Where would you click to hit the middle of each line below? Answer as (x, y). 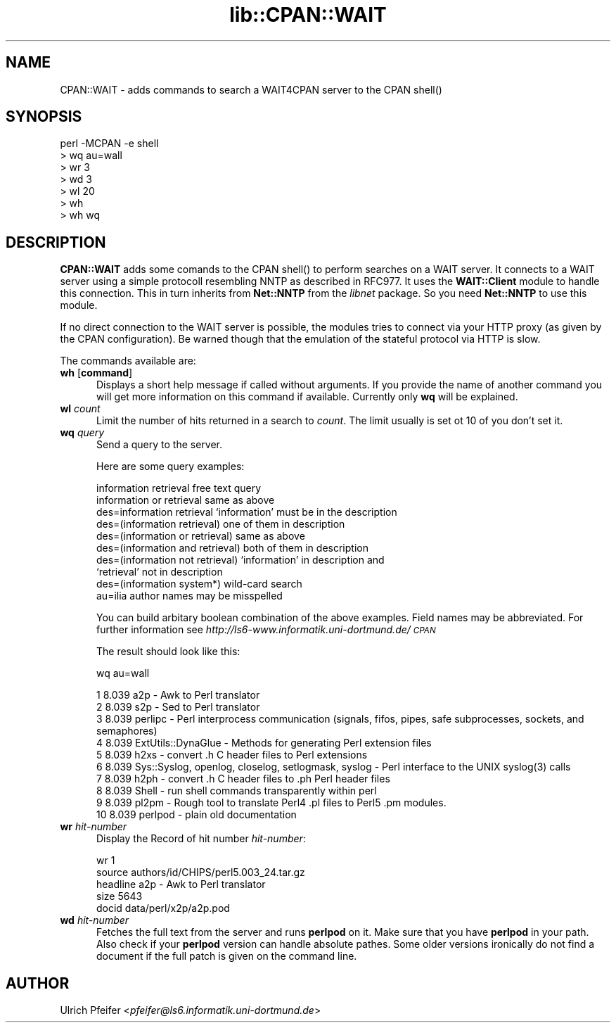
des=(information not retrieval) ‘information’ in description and (240, 560)
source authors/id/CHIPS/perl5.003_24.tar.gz (201, 872)
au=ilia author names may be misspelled (190, 596)
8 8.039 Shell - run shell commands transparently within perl (237, 791)
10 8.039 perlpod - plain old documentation (197, 815)
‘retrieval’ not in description (160, 572)
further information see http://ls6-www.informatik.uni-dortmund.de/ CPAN (266, 630)
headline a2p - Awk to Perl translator (181, 884)
